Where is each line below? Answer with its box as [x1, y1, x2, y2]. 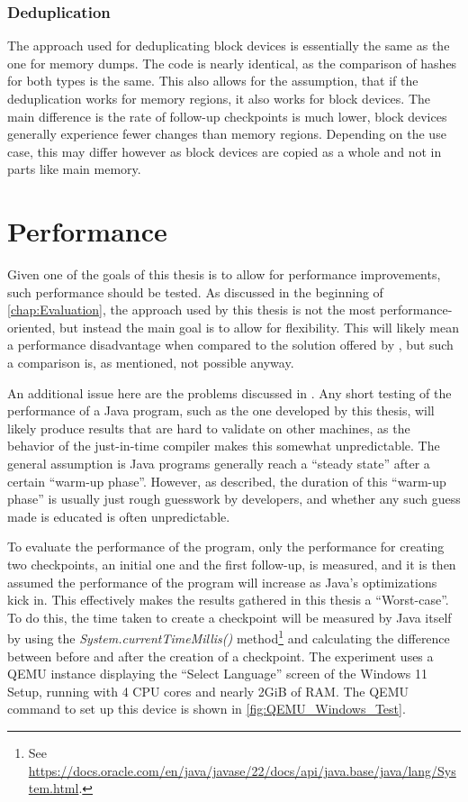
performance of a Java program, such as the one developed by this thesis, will [7, 401, 435, 420]
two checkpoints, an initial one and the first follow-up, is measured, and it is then [7, 555, 456, 573]
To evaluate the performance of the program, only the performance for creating [7, 537, 445, 556]
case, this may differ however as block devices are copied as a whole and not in [7, 141, 442, 160]
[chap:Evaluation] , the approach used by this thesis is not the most [7, 300, 376, 319]
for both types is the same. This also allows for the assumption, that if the [7, 71, 418, 90]
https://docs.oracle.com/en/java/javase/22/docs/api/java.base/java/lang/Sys [28, 761, 456, 779]
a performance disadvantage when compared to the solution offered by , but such [7, 335, 454, 354]
